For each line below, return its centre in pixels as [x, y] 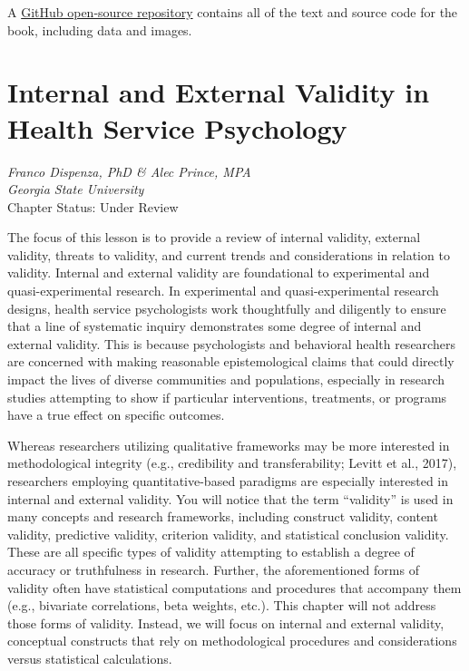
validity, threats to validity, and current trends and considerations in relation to [229, 254]
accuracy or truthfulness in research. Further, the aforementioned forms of [213, 569]
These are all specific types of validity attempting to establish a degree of [211, 552]
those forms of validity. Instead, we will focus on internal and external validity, [226, 622]
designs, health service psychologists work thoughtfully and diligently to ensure [227, 308]
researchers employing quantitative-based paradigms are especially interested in [228, 481]
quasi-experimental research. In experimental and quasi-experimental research [223, 291]
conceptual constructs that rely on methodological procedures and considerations [232, 641]
